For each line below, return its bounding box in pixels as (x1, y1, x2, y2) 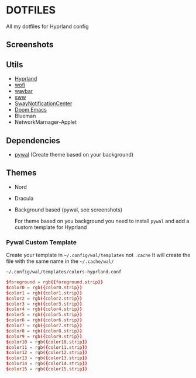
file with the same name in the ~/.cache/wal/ (6, 258, 114, 265)
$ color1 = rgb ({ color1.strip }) (6, 290, 82, 296)
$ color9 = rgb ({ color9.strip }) (6, 334, 82, 339)
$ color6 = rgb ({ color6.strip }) (6, 317, 82, 323)
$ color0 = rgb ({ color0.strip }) (6, 285, 82, 290)
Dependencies (6, 136, 60, 145)
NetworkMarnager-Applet (14, 119, 77, 126)
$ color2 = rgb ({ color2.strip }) (6, 296, 82, 301)
